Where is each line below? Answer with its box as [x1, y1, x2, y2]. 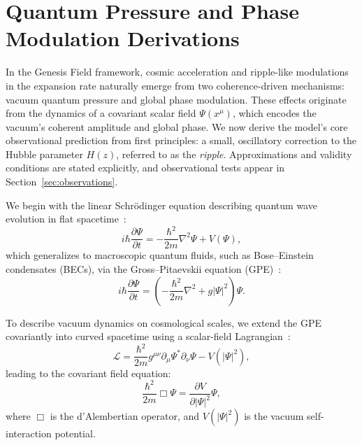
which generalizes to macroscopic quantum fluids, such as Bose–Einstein [6, 248, 314, 262]
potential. [55, 426, 96, 441]
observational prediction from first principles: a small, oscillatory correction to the [6, 133, 356, 148]
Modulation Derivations [6, 24, 240, 52]
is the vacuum [244, 409, 304, 423]
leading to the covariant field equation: [6, 365, 171, 380]
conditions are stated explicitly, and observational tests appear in [6, 160, 285, 175]
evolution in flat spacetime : [6, 211, 126, 226]
